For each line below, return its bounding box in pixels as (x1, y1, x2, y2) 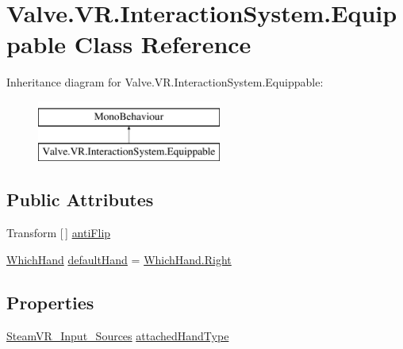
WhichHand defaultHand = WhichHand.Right (6, 251, 232, 267)
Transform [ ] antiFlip (6, 224, 111, 241)
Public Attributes (6, 187, 154, 212)
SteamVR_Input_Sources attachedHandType (6, 327, 229, 343)
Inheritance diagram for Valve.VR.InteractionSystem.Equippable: (6, 74, 324, 90)
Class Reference (74, 28, 251, 60)
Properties (6, 290, 94, 314)
